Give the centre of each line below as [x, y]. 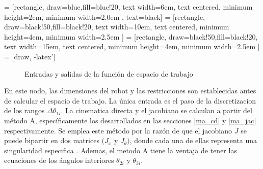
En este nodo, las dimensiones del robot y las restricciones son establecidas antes [130, 91]
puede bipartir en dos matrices [52, 140]
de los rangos [24, 110]
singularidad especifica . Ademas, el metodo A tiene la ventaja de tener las [121, 150]
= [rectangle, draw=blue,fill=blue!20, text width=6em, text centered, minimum [128, 7]
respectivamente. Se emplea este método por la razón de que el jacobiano [118, 130]
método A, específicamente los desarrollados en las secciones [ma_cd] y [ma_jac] [130, 120]
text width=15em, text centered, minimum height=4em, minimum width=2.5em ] [132, 46]
